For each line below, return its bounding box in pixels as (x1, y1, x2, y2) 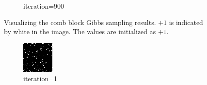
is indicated (169, 17, 203, 27)
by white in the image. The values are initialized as (4, 26, 156, 36)
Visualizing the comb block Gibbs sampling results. (4, 17, 156, 27)
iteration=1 (23, 73, 58, 84)
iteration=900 (23, 1, 64, 11)
